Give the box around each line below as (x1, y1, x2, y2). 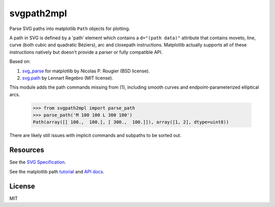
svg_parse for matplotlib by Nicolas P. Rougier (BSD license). (22, 68, 150, 74)
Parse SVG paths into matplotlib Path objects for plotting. (9, 25, 130, 32)
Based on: (9, 59, 31, 65)
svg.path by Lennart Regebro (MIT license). (22, 74, 114, 81)
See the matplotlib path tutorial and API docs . (9, 168, 104, 174)
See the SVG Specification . (9, 159, 66, 165)
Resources (9, 146, 44, 154)
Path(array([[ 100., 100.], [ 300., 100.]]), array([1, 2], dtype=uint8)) (33, 119, 229, 125)
